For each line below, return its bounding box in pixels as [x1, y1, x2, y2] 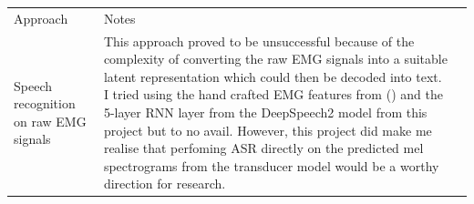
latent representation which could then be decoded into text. [103, 66, 442, 86]
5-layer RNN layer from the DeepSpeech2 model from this [103, 102, 428, 121]
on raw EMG [14, 111, 87, 130]
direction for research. [103, 174, 226, 193]
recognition [14, 94, 76, 113]
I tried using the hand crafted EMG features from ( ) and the [103, 85, 443, 104]
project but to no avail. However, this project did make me [103, 120, 432, 139]
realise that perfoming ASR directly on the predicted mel [103, 138, 424, 158]
